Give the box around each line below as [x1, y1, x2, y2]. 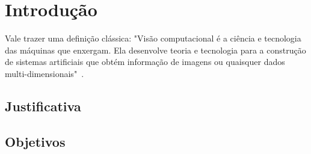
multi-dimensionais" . [5, 67, 84, 79]
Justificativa [5, 96, 81, 115]
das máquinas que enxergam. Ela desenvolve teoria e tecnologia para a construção [5, 43, 306, 56]
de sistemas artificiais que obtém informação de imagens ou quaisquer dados [5, 55, 285, 68]
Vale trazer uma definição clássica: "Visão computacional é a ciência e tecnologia [5, 32, 301, 45]
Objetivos [5, 132, 66, 150]
